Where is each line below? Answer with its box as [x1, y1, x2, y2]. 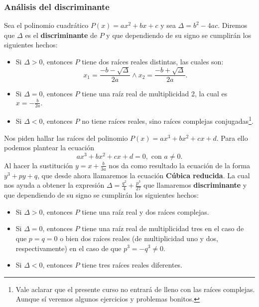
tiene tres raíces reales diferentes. [82, 260, 183, 270]
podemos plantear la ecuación [4, 142, 94, 153]
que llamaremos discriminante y [143, 180, 247, 190]
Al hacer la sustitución [4, 160, 73, 170]
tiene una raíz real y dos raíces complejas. [82, 206, 209, 217]
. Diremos [218, 20, 248, 30]
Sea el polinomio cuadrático [4, 20, 89, 30]
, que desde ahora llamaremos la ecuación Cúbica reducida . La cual [37, 170, 250, 180]
